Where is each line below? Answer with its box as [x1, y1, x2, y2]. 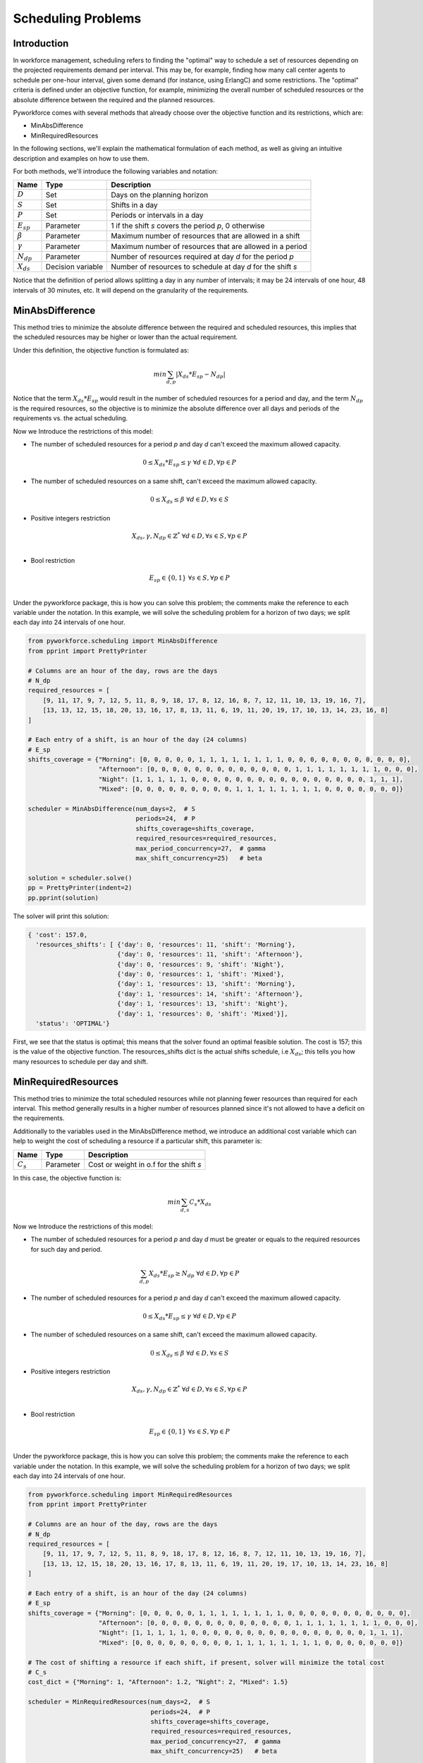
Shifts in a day [111, 200, 158, 209]
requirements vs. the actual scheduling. [13, 414, 128, 422]
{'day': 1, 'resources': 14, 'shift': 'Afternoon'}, [116, 989, 303, 998]
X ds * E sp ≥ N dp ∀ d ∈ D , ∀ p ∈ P [149, 1269, 240, 1279]
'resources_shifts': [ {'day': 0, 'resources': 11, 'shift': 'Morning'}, [35, 940, 296, 948]
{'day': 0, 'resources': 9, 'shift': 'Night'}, [116, 960, 285, 968]
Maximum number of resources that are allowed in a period [111, 241, 307, 251]
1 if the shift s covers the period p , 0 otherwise [111, 221, 265, 231]
